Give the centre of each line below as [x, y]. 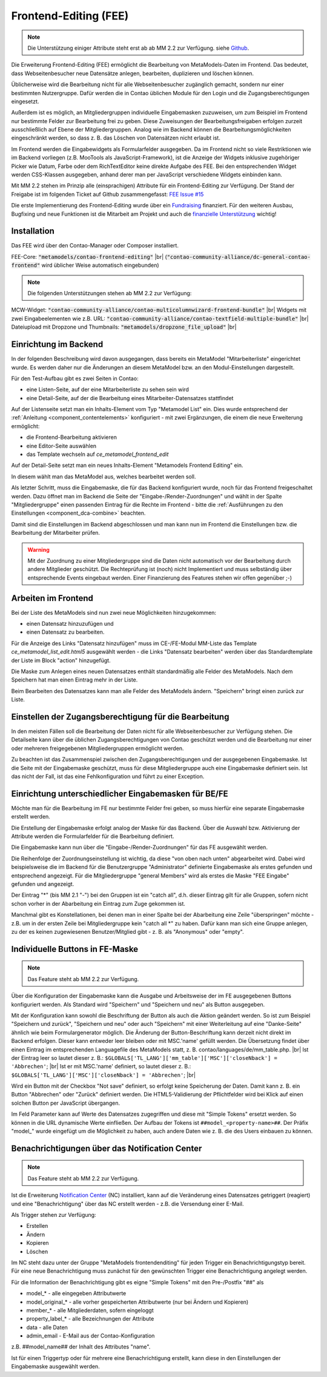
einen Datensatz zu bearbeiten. [65, 632]
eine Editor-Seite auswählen [61, 446]
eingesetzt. [25, 101]
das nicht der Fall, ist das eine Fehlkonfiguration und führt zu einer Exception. [108, 776]
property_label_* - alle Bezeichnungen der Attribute [90, 1319]
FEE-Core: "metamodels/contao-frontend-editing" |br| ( [89, 256]
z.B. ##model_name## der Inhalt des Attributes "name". [81, 1347]
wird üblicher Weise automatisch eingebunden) [101, 265]
